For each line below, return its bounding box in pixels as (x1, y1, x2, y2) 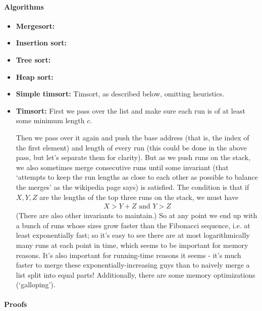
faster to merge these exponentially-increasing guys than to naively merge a (16, 260, 250, 270)
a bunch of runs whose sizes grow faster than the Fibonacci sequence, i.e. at (16, 220, 250, 230)
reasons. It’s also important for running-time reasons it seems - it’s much (16, 249, 241, 260)
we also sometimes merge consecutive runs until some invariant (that (16, 162, 229, 172)
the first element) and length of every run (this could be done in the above (16, 142, 247, 152)
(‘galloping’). (16, 279, 56, 290)
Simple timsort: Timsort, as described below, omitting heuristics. (16, 88, 225, 99)
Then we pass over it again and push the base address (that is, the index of (16, 132, 249, 142)
